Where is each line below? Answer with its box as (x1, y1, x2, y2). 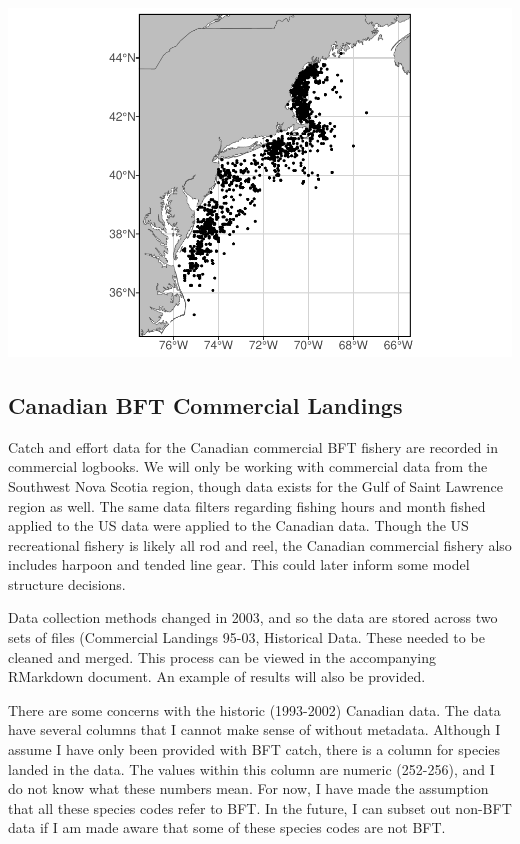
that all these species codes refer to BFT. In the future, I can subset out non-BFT (8, 797, 512, 818)
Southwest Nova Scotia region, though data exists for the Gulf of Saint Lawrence (8, 475, 503, 496)
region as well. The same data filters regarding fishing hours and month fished (8, 495, 486, 516)
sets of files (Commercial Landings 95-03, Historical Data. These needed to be (8, 627, 485, 648)
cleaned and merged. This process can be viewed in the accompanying (8, 646, 437, 667)
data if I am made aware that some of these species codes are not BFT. (8, 817, 446, 838)
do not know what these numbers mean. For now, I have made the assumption (8, 778, 489, 799)
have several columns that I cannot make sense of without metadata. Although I (8, 719, 501, 740)
